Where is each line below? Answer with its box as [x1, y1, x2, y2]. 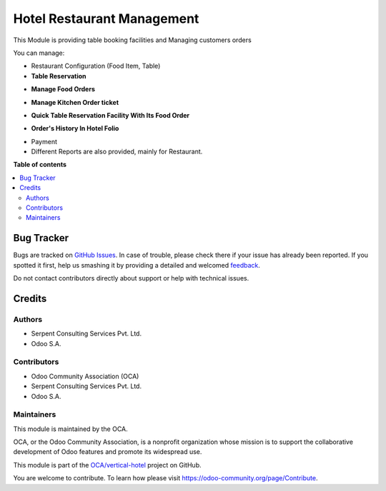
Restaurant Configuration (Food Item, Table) [31, 61, 161, 71]
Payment [31, 137, 57, 146]
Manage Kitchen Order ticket [31, 98, 119, 106]
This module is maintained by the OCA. [13, 425, 128, 433]
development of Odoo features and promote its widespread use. [13, 447, 202, 456]
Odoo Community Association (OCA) [31, 372, 139, 380]
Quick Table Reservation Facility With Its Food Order [31, 111, 190, 119]
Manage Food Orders [31, 85, 96, 93]
